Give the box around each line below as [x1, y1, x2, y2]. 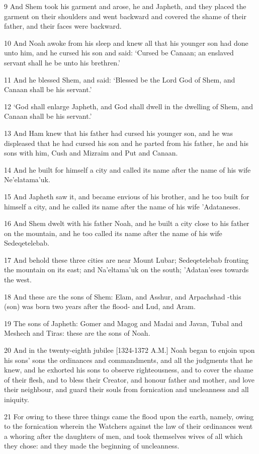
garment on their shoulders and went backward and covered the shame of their [4, 11, 246, 21]
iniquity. [4, 394, 29, 404]
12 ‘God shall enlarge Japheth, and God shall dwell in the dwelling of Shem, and [4, 101, 253, 111]
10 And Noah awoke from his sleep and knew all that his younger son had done [4, 37, 248, 48]
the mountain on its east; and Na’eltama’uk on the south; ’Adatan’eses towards [4, 264, 249, 275]
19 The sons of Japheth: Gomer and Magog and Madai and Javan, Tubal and [4, 318, 243, 328]
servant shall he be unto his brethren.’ [4, 57, 120, 67]
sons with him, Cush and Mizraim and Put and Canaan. [4, 147, 178, 158]
